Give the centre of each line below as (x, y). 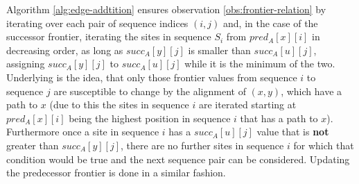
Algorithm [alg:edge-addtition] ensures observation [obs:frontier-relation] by (166, 9)
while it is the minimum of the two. (260, 64)
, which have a (312, 91)
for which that (324, 145)
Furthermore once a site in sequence (83, 132)
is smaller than (219, 50)
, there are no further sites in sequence (202, 145)
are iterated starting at (247, 104)
